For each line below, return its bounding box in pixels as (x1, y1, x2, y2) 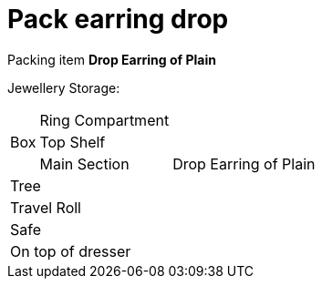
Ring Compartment (39, 110, 170, 129)
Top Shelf (39, 132, 106, 151)
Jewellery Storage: (7, 79, 120, 96)
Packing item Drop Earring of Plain (7, 51, 216, 67)
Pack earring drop (7, 4, 229, 35)
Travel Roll (10, 198, 81, 217)
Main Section (39, 154, 130, 173)
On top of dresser (10, 241, 131, 260)
